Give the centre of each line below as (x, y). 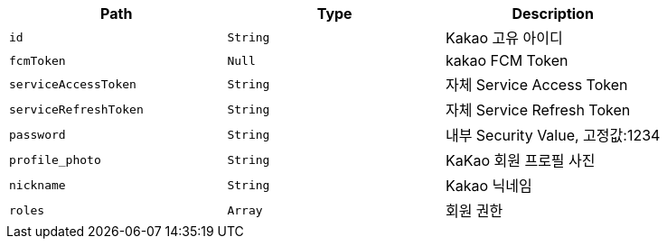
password (38, 134)
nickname (38, 185)
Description (553, 14)
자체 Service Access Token (536, 85)
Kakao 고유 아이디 (504, 38)
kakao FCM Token (507, 60)
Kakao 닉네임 (489, 186)
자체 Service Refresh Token (538, 110)
